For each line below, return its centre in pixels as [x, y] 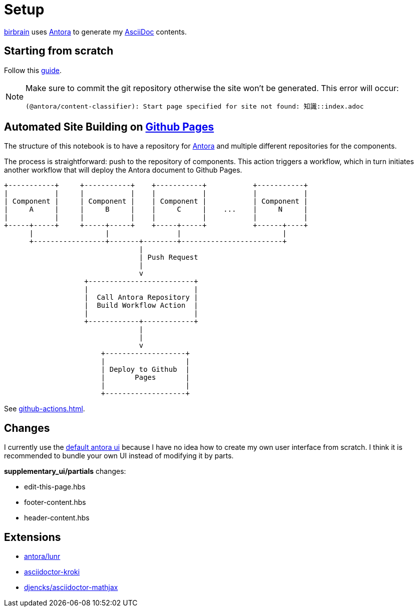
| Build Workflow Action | [141, 305]
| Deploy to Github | [145, 370]
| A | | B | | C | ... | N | [156, 209]
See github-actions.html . [45, 409]
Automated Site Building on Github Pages [109, 127]
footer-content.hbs [55, 502]
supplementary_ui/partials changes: [65, 471]
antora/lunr [42, 556]
